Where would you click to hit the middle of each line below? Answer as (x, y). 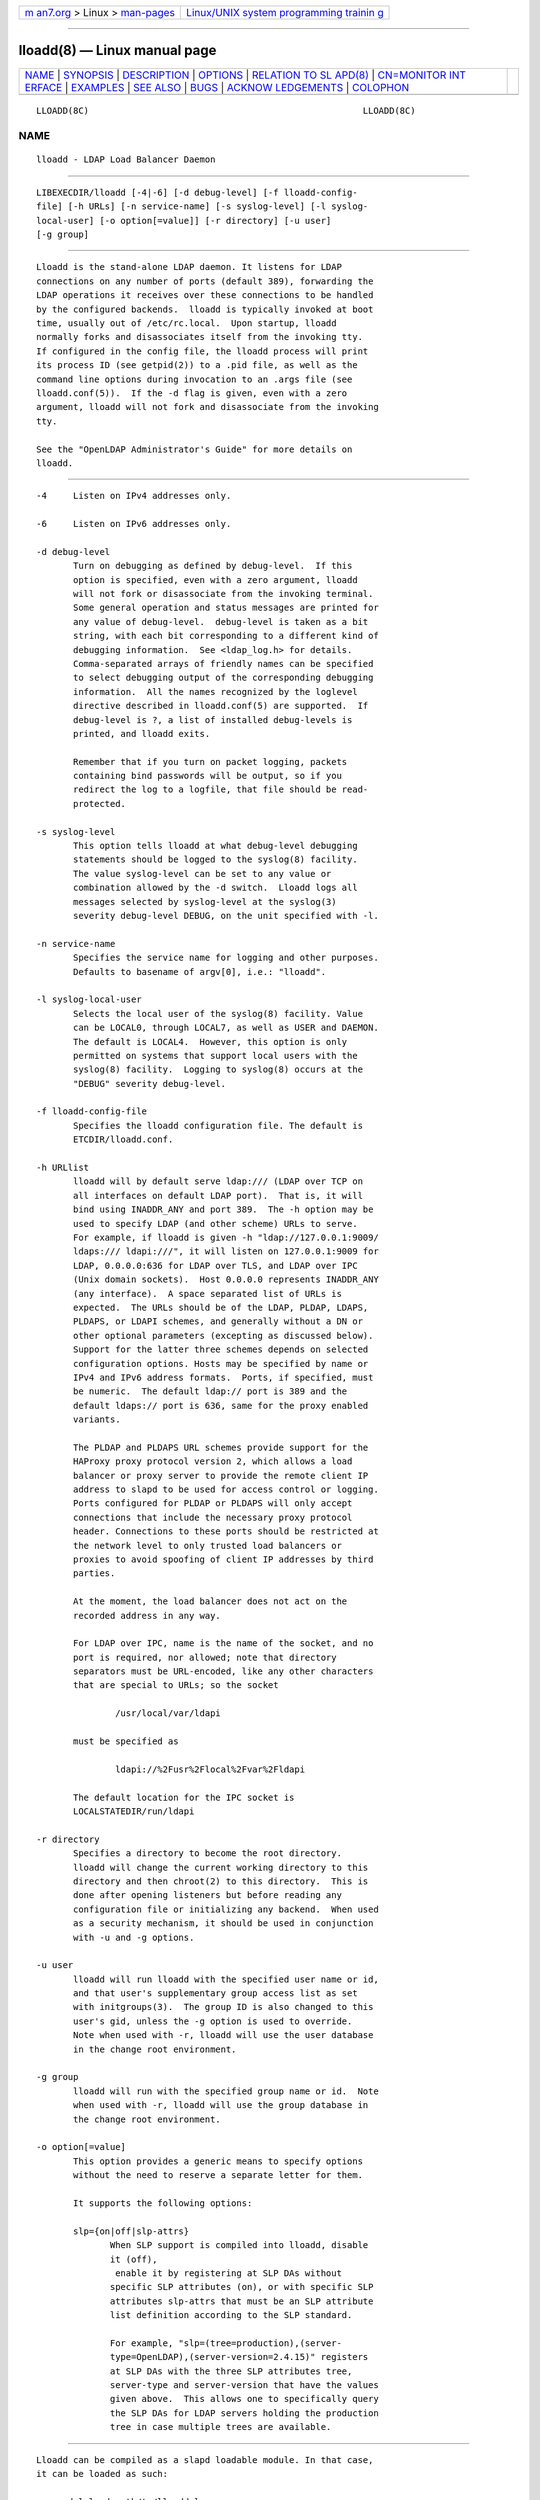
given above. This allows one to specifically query (244, 2399)
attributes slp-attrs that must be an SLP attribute (242, 2301)
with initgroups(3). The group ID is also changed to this (223, 2007)
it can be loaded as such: (102, 2473)
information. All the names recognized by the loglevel (216, 691)
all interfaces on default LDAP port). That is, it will (218, 1195)
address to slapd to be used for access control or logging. (226, 1489)
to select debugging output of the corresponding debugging (223, 678)
